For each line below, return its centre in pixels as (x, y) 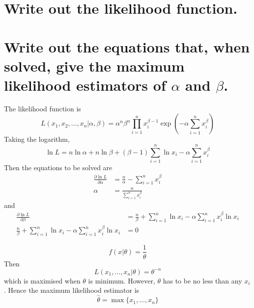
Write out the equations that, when (127, 46)
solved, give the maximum (94, 65)
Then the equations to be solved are (58, 167)
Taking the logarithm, (37, 139)
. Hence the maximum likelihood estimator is (72, 290)
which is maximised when (42, 280)
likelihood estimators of (85, 85)
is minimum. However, (122, 280)
